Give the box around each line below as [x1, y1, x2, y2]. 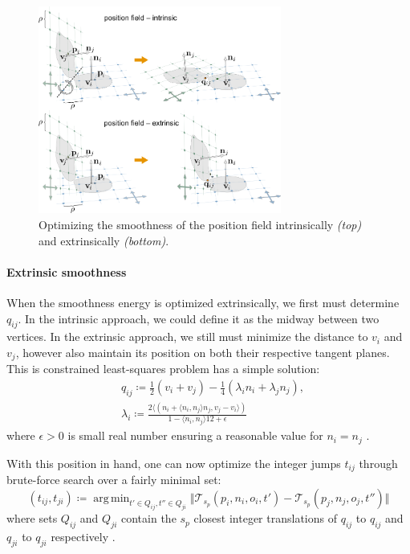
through [359, 454, 398, 471]
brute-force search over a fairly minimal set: [6, 471, 221, 488]
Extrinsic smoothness [6, 263, 127, 280]
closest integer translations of [193, 510, 337, 527]
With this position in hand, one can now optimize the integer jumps [6, 454, 341, 471]
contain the [121, 510, 177, 527]
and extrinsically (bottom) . [39, 232, 169, 248]
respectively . [51, 528, 116, 545]
